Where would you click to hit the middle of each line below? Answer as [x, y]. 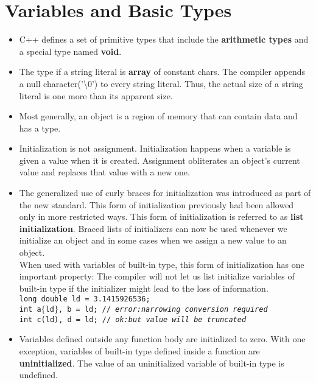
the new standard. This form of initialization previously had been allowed [156, 204]
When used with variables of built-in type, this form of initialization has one [162, 264]
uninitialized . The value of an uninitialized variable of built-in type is [152, 363]
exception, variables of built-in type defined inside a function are [139, 350]
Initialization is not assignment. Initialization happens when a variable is [155, 148]
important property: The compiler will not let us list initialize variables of [157, 276]
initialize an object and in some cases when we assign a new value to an [153, 240]
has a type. [40, 128]
